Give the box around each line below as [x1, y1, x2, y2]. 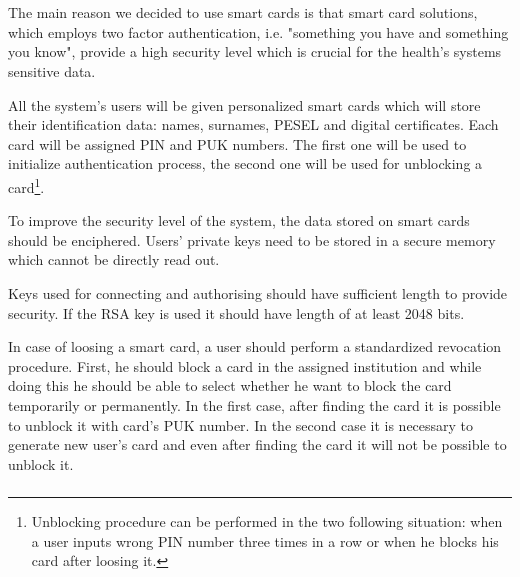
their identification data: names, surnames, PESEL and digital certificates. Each [8, 114, 499, 135]
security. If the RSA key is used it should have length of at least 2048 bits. [8, 302, 465, 323]
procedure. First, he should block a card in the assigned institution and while [8, 355, 482, 376]
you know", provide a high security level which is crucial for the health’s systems [8, 41, 502, 62]
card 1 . [8, 173, 45, 197]
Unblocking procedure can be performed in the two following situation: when [31, 511, 503, 532]
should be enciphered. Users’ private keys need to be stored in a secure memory [8, 229, 496, 250]
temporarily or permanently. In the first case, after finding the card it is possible [8, 394, 501, 415]
